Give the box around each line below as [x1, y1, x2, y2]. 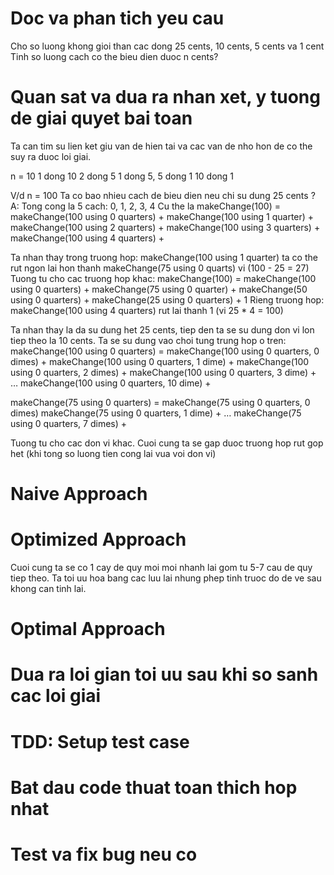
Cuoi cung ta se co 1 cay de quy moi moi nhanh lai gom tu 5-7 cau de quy [10, 562, 313, 573]
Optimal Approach [10, 618, 166, 641]
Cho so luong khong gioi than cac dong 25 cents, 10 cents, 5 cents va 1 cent [10, 40, 325, 52]
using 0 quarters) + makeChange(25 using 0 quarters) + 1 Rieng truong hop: [10, 293, 325, 306]
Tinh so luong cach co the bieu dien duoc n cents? [10, 50, 219, 62]
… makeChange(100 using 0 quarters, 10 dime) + [10, 377, 212, 389]
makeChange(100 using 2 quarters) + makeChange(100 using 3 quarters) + [10, 221, 321, 233]
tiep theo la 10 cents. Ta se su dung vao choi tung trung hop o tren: [10, 334, 287, 346]
